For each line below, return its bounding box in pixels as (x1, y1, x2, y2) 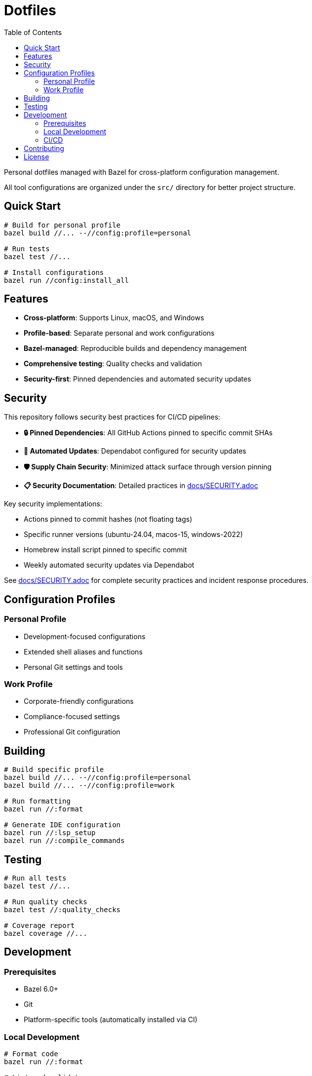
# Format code (4, 1049, 58, 1058)
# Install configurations (4, 268, 104, 276)
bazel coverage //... (4, 929, 87, 937)
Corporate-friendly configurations (24, 697, 134, 706)
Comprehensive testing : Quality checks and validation (24, 359, 202, 368)
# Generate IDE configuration (4, 821, 121, 829)
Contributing (24, 144, 64, 153)
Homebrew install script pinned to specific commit (24, 545, 187, 554)
